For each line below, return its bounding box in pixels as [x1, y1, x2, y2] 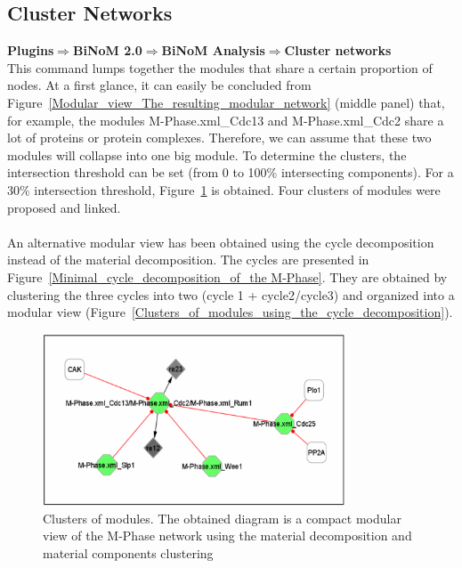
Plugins [7, 41, 54, 60]
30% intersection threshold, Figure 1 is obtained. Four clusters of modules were [7, 180, 441, 199]
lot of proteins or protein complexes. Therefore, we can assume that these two [7, 128, 432, 147]
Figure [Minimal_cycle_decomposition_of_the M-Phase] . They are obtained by [7, 267, 448, 286]
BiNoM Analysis [161, 41, 265, 60]
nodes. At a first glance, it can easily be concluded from [7, 76, 312, 94]
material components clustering [43, 543, 214, 562]
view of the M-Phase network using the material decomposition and [43, 526, 412, 545]
